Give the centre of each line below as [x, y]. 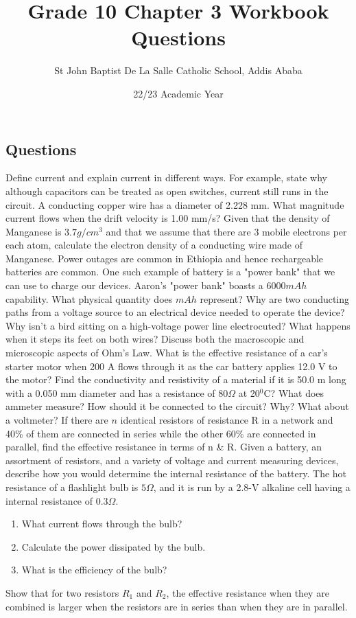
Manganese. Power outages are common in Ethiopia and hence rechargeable [165, 258]
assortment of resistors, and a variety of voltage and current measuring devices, [172, 460]
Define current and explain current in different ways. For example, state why [166, 178]
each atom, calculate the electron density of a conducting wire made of [154, 245]
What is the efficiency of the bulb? [94, 570]
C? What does [294, 392]
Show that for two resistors [62, 592]
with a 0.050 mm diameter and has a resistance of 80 [117, 392]
